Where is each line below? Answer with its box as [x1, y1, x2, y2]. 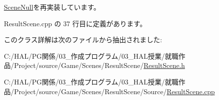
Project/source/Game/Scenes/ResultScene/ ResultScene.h [14, 60, 185, 70]
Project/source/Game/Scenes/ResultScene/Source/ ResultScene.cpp [14, 86, 215, 96]
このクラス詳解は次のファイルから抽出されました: [4, 34, 162, 45]
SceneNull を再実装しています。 [4, 2, 101, 12]
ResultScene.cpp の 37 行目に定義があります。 [4, 18, 147, 28]
